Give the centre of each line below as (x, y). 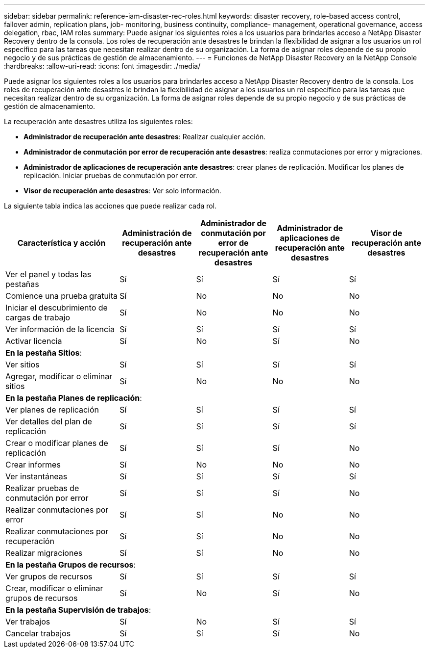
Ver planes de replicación (52, 410)
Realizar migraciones (44, 553)
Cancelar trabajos (38, 633)
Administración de (157, 233)
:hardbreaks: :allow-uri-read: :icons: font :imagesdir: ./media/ (102, 66)
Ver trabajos (28, 622)
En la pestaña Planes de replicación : (74, 398)
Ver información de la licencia (60, 329)
